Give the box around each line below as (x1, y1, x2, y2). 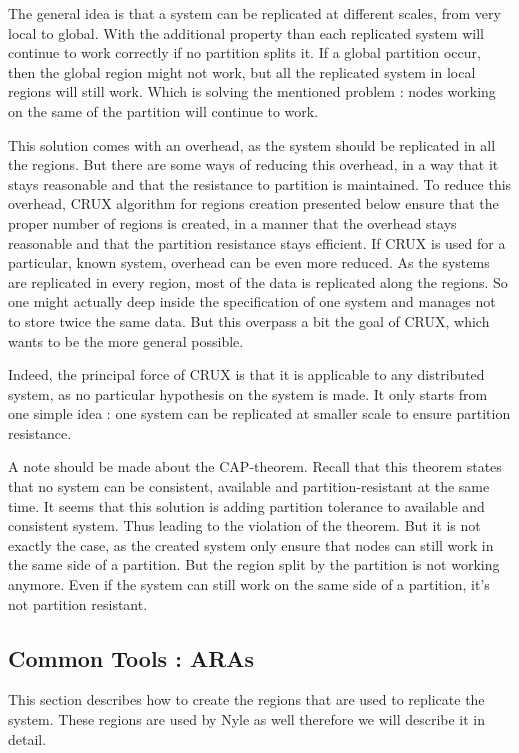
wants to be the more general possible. (8, 330, 244, 351)
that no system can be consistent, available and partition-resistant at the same (8, 476, 490, 497)
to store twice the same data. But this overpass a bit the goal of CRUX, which (8, 310, 490, 331)
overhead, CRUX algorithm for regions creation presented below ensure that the (8, 193, 499, 214)
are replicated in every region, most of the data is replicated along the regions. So (8, 271, 508, 292)
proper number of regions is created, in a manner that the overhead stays (8, 212, 457, 233)
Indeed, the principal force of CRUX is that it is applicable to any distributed (8, 364, 485, 385)
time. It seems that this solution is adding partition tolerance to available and (8, 495, 485, 516)
